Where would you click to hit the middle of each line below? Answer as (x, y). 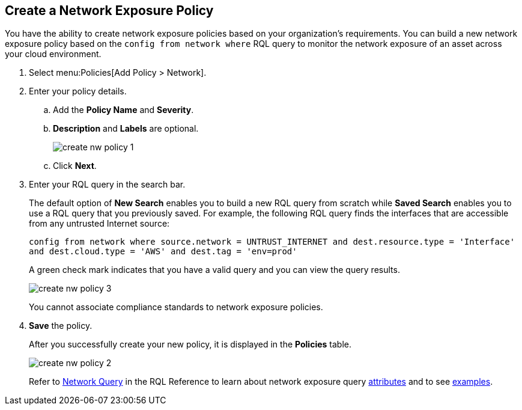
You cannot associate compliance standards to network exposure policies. (176, 307)
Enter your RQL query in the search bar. (107, 185)
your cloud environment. (53, 54)
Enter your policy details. (78, 91)
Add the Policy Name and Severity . (123, 110)
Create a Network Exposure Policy (109, 11)
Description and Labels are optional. (126, 129)
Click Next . (75, 166)
